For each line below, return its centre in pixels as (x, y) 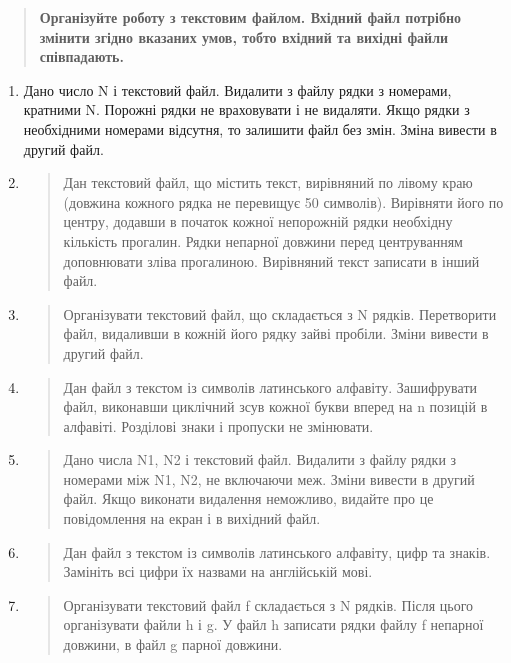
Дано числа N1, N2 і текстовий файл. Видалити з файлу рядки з (260, 459)
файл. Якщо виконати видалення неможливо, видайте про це (248, 498)
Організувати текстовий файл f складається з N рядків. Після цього (268, 604)
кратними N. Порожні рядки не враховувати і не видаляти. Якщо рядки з (246, 109)
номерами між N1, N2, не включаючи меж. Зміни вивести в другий (269, 478)
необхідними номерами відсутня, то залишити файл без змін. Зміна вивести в (260, 128)
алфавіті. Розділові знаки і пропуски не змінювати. (218, 425)
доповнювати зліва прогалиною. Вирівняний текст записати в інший (271, 260)
